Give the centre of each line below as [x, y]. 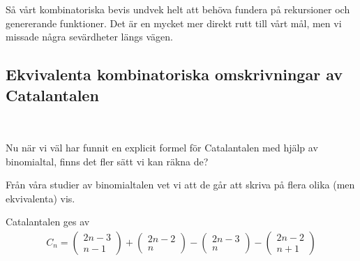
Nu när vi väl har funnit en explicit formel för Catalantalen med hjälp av [162, 147]
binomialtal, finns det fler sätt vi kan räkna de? [107, 161]
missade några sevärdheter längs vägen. [89, 37]
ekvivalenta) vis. [40, 198]
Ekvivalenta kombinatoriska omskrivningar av [174, 74]
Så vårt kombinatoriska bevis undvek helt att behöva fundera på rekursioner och [178, 9]
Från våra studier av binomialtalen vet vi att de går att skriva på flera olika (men [180, 185]
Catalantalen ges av [48, 222]
